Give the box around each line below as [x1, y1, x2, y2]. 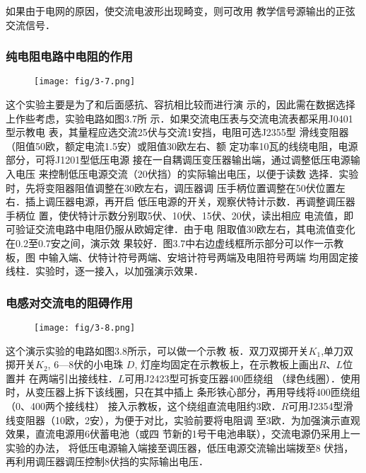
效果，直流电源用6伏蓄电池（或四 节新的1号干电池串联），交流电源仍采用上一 [6, 426, 360, 441]
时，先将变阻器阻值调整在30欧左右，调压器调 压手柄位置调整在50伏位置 [6, 180, 336, 195]
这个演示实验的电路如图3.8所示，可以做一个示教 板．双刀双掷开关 [6, 343, 309, 358]
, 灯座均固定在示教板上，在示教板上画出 [134, 357, 319, 372]
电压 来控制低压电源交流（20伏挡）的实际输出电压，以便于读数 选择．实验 [15, 166, 359, 181]
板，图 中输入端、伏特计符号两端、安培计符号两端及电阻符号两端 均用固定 [6, 249, 349, 264]
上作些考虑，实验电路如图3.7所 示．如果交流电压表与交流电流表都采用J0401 [6, 110, 353, 125]
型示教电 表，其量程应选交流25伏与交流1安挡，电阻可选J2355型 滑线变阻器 [6, 125, 349, 139]
